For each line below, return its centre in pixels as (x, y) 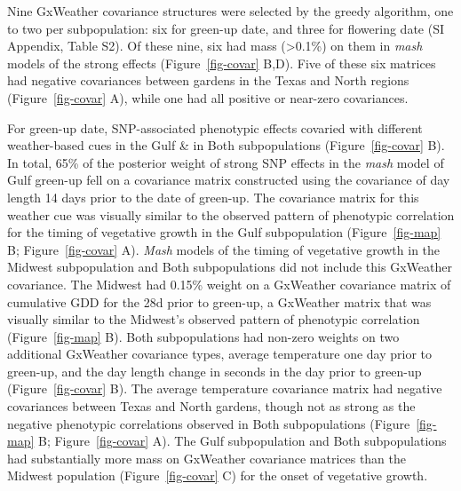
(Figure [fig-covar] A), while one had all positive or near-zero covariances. (208, 97)
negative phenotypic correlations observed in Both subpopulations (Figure (209, 423)
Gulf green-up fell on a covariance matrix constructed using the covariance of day (229, 180)
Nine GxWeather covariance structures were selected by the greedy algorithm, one (230, 11)
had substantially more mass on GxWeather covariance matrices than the (207, 458)
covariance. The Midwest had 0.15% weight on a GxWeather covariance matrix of (229, 284)
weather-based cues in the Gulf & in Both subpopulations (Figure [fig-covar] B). (226, 145)
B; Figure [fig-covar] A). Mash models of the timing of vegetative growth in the (224, 249)
